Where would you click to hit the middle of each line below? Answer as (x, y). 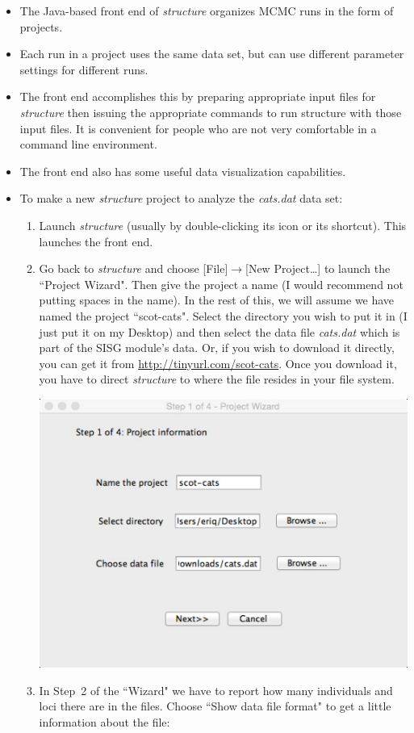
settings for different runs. (84, 69)
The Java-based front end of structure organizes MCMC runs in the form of (207, 10)
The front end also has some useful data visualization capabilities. (183, 171)
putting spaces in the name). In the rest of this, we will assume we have (217, 300)
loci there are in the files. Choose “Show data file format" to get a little (215, 706)
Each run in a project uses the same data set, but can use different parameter (212, 54)
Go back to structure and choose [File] (134, 268)
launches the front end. (96, 241)
